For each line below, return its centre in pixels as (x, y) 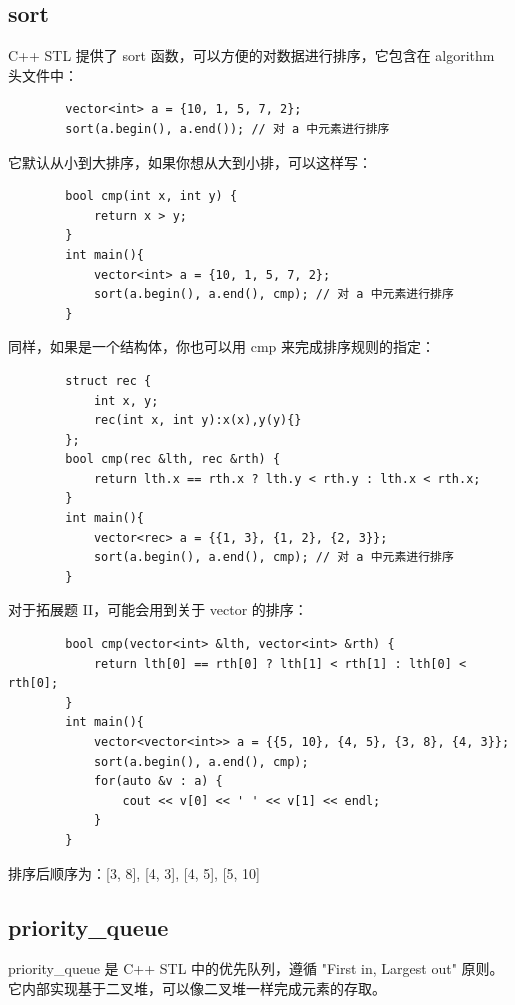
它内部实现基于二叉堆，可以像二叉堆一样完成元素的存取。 (197, 987)
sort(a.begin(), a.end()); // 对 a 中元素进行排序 (227, 128)
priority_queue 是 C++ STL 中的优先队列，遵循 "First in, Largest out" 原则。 (256, 968)
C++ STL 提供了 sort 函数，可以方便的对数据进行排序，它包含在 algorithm (251, 55)
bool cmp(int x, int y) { (151, 196)
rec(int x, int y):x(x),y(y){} (197, 420)
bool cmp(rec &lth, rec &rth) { (173, 459)
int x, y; (126, 400)
